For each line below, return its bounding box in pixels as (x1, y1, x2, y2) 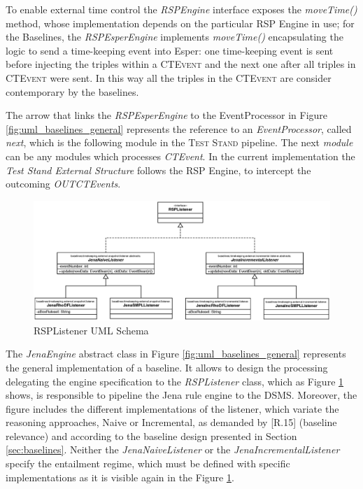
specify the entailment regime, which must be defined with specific (6, 456, 290, 471)
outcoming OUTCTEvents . (6, 176, 121, 191)
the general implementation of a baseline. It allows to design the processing (6, 360, 328, 374)
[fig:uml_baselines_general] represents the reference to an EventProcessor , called (6, 121, 352, 136)
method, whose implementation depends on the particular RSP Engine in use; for (6, 15, 355, 30)
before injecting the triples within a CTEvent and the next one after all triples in (6, 57, 356, 71)
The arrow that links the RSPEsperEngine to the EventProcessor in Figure (6, 108, 328, 122)
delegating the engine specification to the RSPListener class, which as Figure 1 (6, 374, 344, 388)
